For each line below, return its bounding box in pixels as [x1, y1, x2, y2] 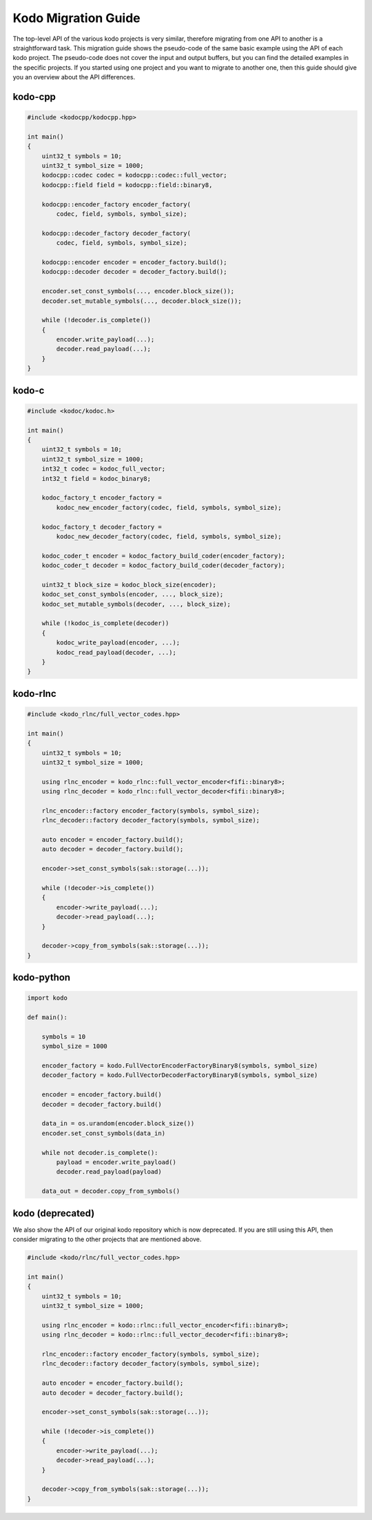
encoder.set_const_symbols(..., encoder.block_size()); [41, 287, 235, 295]
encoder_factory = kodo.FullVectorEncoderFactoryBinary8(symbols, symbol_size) [41, 1062, 318, 1069]
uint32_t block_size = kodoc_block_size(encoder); [41, 580, 216, 589]
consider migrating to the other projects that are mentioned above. [12, 1235, 202, 1243]
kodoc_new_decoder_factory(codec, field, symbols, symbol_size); [56, 532, 282, 540]
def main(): [27, 1014, 68, 1021]
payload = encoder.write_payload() [56, 1158, 177, 1166]
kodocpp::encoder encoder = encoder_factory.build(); [41, 258, 227, 266]
